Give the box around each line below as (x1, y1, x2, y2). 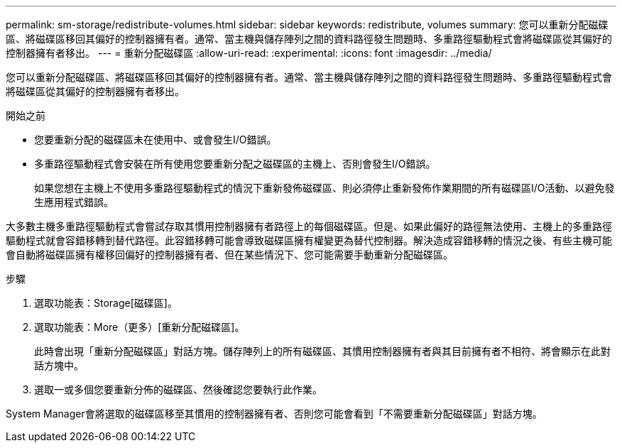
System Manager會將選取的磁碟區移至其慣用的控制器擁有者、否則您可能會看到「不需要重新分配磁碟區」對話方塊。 (6, 408, 542, 420)
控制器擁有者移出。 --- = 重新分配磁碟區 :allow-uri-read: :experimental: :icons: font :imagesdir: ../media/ (6, 47, 492, 59)
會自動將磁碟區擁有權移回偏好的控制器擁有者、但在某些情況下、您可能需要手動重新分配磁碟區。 (6, 248, 453, 261)
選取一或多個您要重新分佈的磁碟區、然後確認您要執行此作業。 (34, 383, 322, 395)
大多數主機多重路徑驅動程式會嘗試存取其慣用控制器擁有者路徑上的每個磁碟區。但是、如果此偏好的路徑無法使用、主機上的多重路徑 (6, 220, 612, 232)
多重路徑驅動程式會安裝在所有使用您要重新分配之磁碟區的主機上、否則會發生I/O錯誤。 (34, 158, 436, 170)
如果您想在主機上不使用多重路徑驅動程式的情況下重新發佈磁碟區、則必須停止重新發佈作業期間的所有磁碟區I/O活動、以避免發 (34, 182, 615, 194)
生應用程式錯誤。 (34, 196, 114, 208)
